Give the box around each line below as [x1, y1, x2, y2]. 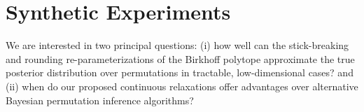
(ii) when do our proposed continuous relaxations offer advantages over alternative [6, 78, 358, 93]
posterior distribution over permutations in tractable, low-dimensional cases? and [6, 65, 353, 80]
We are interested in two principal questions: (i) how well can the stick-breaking [6, 38, 349, 52]
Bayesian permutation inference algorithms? [6, 92, 194, 107]
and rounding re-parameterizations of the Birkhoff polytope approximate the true [6, 51, 355, 66]
